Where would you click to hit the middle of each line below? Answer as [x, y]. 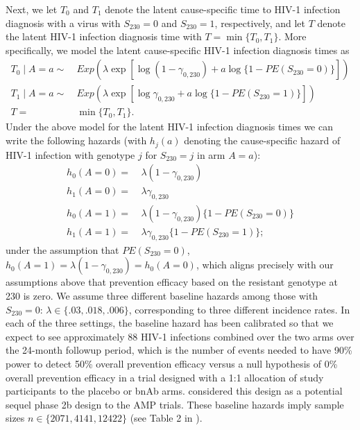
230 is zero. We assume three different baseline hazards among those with [162, 296]
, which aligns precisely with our [265, 265]
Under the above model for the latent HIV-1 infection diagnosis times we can [169, 127]
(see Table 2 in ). [166, 418]
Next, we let [32, 9]
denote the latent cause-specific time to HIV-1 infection [223, 9]
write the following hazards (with [76, 140]
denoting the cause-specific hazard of [262, 140]
